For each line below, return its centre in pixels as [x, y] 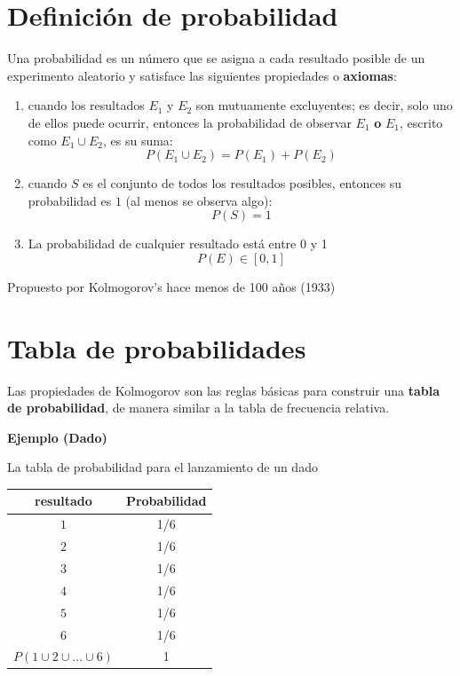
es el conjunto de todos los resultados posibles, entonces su [242, 183]
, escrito [421, 122]
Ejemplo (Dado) [57, 437]
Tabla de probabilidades [157, 347]
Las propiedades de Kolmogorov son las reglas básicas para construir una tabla [224, 390]
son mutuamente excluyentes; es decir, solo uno [324, 105]
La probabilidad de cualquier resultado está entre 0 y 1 [178, 244]
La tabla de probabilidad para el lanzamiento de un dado [163, 467]
